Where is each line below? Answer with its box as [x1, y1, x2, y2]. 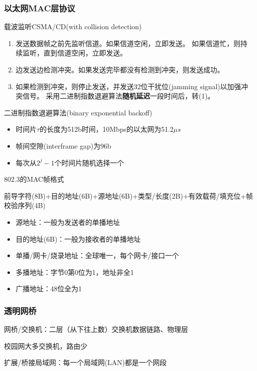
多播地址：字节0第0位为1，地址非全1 [15, 266, 134, 277]
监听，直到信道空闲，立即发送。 [22, 48, 127, 58]
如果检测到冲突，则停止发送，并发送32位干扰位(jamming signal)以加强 [15, 81, 241, 91]
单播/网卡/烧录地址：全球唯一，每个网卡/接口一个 [15, 250, 179, 261]
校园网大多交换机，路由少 [4, 340, 87, 351]
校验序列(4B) [4, 200, 46, 211]
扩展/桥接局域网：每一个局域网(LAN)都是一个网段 [4, 357, 167, 368]
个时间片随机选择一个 [54, 157, 124, 167]
